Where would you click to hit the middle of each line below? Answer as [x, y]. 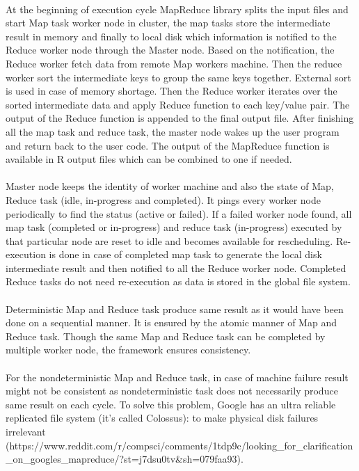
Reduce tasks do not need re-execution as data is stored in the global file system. [178, 281]
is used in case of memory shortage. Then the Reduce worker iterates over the [171, 91]
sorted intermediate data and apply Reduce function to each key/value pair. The [178, 104]
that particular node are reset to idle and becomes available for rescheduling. [169, 240]
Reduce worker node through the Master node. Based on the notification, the [170, 50]
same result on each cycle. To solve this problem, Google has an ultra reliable [171, 404]
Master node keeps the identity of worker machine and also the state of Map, [170, 186]
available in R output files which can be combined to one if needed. [149, 159]
